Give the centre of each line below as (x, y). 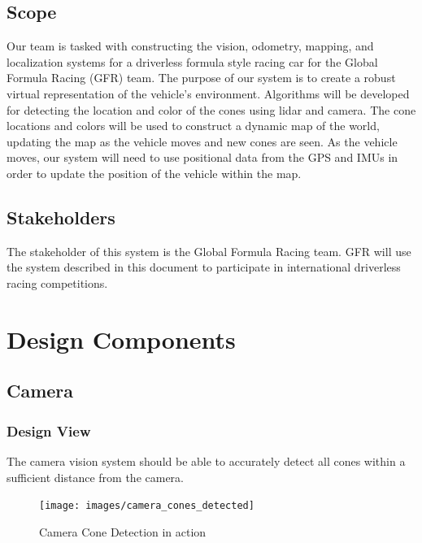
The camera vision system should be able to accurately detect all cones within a (206, 460)
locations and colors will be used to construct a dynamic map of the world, (193, 126)
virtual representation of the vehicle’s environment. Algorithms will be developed (208, 93)
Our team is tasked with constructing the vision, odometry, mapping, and (190, 46)
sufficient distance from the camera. (95, 477)
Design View (49, 430)
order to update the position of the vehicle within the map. (154, 173)
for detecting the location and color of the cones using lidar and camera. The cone (211, 109)
